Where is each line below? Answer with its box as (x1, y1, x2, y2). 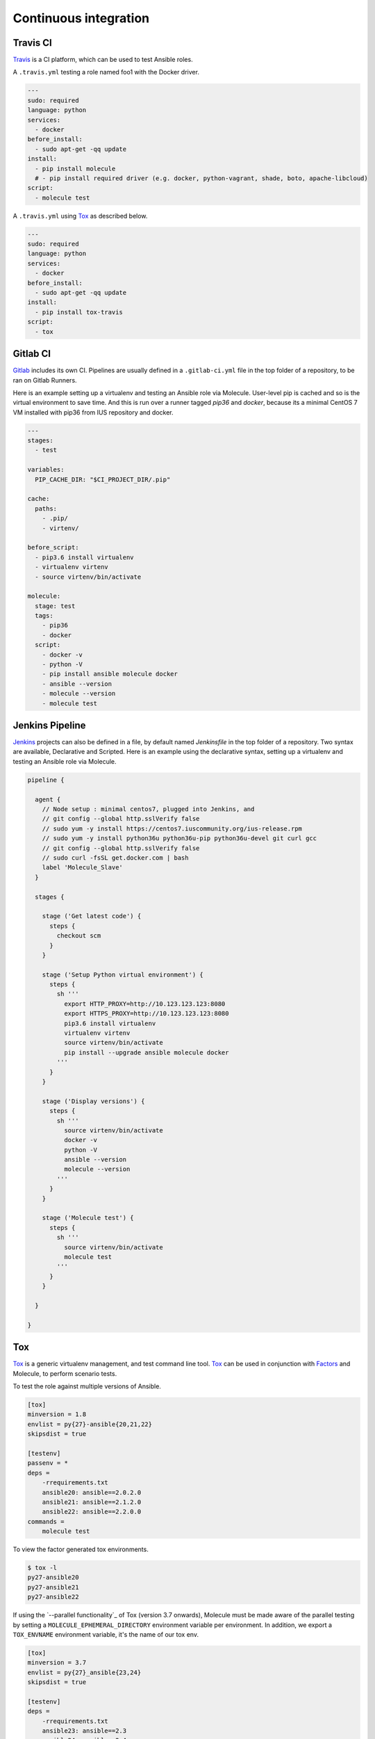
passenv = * (27, 1459, 69, 1467)
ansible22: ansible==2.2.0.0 (42, 1508, 142, 1516)
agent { (35, 795, 61, 803)
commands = (27, 1517, 65, 1525)
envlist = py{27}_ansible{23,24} (27, 1668, 142, 1676)
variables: (27, 466, 65, 474)
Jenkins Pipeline (12, 720, 86, 731)
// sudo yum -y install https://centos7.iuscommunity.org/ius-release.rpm (42, 824, 302, 833)
